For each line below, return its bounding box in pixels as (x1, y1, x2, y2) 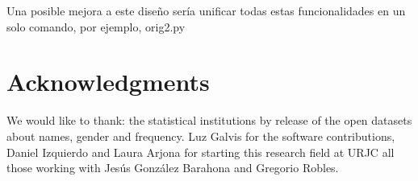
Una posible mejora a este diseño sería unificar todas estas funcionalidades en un (6, 2, 406, 19)
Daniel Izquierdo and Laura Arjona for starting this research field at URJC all (6, 143, 395, 160)
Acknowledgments (6, 65, 210, 98)
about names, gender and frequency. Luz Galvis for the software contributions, (6, 127, 395, 144)
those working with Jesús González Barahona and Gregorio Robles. (6, 159, 339, 176)
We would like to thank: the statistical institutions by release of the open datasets (6, 112, 412, 129)
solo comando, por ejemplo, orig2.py (6, 18, 186, 35)
